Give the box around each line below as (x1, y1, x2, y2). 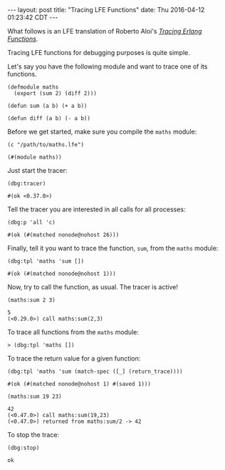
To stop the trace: (7, 431, 59, 439)
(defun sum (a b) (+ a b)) (7, 102, 88, 109)
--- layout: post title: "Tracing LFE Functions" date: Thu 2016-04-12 (7, 6, 205, 14)
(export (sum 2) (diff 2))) (14, 90, 98, 97)
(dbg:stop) (7, 444, 40, 451)
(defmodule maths (7, 84, 59, 91)
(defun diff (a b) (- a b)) (7, 115, 91, 122)
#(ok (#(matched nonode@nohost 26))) (7, 231, 120, 239)
